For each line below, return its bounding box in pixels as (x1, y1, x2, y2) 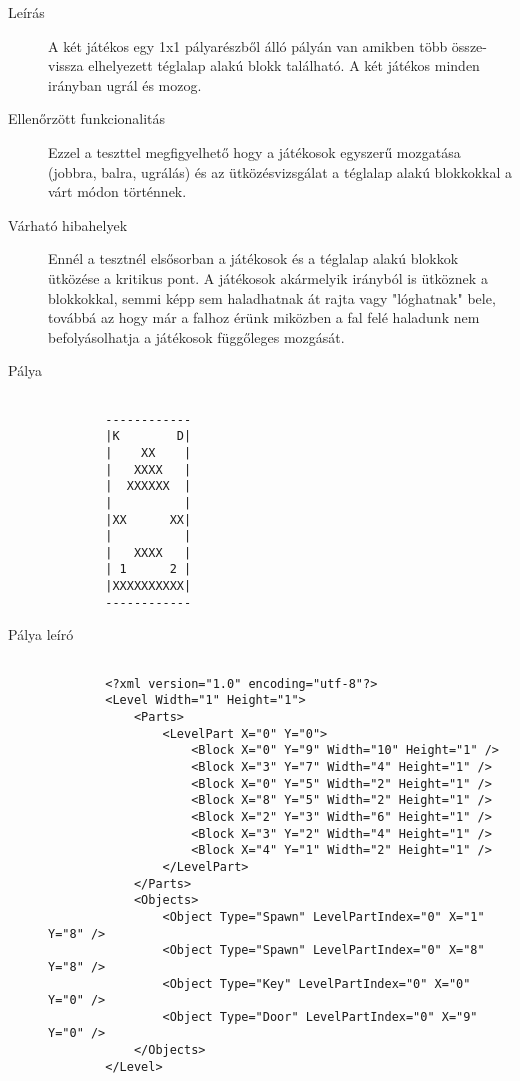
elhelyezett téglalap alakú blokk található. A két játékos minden (88, 55, 480, 76)
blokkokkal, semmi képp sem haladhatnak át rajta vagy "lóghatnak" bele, (48, 287, 496, 308)
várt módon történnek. (48, 181, 187, 202)
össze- (451, 35, 487, 56)
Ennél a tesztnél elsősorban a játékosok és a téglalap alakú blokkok (48, 248, 459, 269)
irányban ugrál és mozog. (48, 74, 202, 95)
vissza (48, 55, 84, 76)
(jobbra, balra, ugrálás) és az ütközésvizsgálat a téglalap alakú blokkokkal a (48, 161, 513, 182)
